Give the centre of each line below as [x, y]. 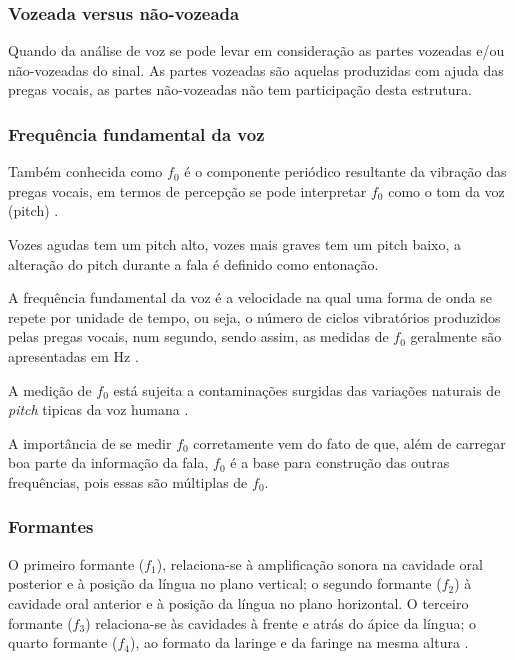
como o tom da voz [446, 190]
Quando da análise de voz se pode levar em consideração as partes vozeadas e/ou [256, 50]
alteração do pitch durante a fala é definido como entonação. [193, 263]
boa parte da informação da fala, [108, 462]
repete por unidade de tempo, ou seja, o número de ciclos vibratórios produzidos [254, 316]
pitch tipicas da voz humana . [98, 409]
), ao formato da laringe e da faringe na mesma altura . [299, 642]
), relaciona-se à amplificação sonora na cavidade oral [319, 563]
